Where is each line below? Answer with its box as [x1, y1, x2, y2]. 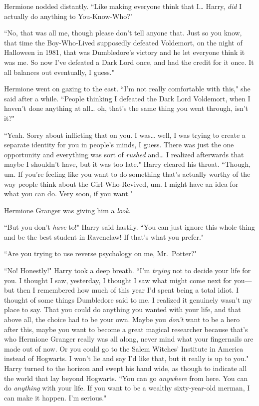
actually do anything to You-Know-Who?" [4, 10, 133, 21]
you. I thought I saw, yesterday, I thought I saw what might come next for [4, 275, 232, 285]
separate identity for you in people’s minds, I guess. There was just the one [4, 139, 234, 150]
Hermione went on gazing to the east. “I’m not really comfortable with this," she [4, 83, 251, 94]
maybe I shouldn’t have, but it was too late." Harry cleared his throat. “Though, [4, 159, 251, 169]
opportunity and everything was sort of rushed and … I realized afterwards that [4, 149, 244, 159]
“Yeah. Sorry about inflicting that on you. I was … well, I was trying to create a [4, 129, 246, 140]
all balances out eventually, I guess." [4, 66, 114, 77]
